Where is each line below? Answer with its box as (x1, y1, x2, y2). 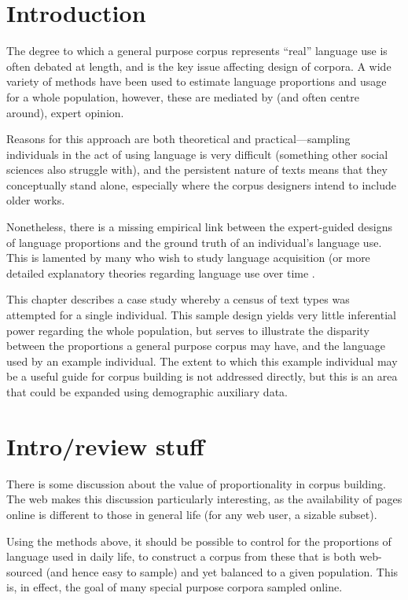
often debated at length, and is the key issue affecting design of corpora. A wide (6, 57, 391, 74)
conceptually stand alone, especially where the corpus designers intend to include (6, 176, 396, 193)
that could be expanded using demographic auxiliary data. (6, 384, 288, 399)
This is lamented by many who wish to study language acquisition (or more (6, 249, 370, 266)
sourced (6, 563, 43, 580)
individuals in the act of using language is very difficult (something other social (6, 145, 388, 162)
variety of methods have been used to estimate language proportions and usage (6, 73, 387, 90)
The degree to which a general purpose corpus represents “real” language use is (6, 42, 388, 59)
